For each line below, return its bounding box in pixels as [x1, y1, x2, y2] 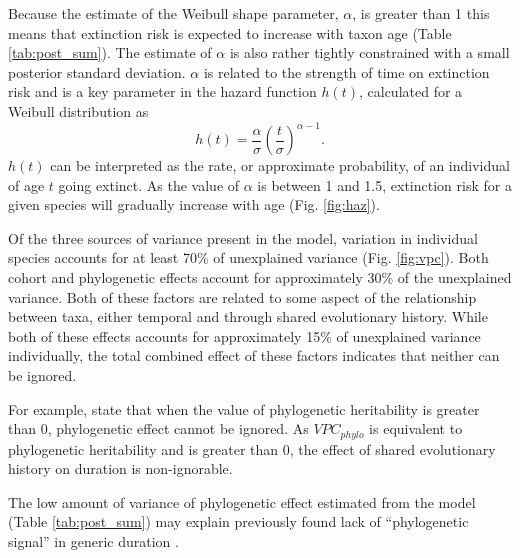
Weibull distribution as [8, 100, 149, 121]
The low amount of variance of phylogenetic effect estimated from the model [8, 491, 476, 512]
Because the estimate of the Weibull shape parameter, [8, 3, 339, 23]
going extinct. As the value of [58, 174, 240, 195]
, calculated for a [358, 81, 463, 102]
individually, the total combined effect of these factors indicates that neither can [8, 345, 500, 366]
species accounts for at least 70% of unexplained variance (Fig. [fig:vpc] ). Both [8, 247, 489, 268]
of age [8, 174, 45, 195]
